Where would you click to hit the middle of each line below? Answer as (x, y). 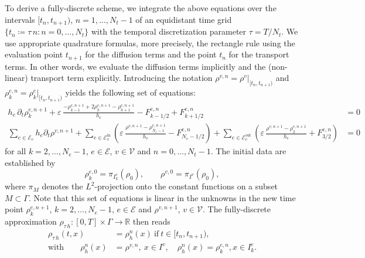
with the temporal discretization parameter (169, 31)
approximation (31, 221)
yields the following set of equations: (130, 92)
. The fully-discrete (237, 209)
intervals (20, 19)
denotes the (62, 186)
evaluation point (34, 54)
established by (30, 162)
